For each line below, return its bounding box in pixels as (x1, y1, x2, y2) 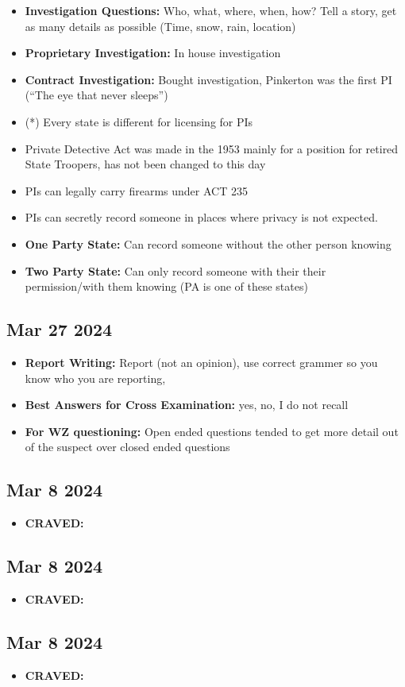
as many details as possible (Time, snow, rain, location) (25, 17, 296, 34)
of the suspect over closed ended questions (25, 438, 230, 455)
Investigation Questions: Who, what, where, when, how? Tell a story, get (25, 2, 397, 18)
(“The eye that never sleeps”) (25, 87, 168, 103)
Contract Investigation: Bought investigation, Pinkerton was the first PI (25, 71, 392, 87)
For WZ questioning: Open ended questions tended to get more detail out (25, 423, 399, 439)
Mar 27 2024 (6, 317, 113, 342)
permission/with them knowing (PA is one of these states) (25, 278, 308, 295)
